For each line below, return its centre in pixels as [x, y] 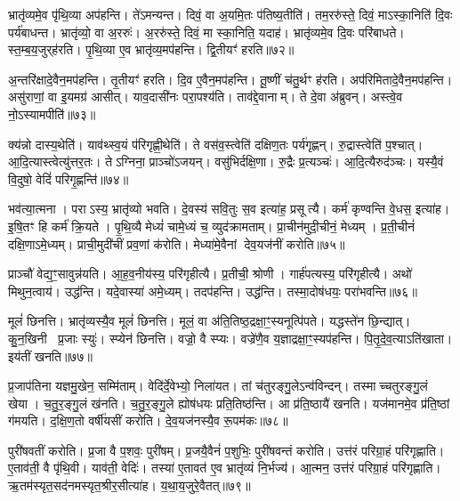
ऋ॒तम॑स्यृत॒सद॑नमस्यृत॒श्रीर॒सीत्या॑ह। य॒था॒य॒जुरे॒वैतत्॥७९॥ [129, 485]
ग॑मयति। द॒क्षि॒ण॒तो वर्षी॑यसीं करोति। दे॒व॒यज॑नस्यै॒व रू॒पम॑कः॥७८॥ [148, 420]
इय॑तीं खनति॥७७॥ [50, 356]
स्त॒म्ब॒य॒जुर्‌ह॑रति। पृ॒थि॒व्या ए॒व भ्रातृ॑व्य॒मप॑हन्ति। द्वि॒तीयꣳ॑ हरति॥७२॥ [151, 49]
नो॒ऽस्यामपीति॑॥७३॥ [52, 113]
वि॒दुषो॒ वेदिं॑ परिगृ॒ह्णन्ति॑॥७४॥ [69, 178]
